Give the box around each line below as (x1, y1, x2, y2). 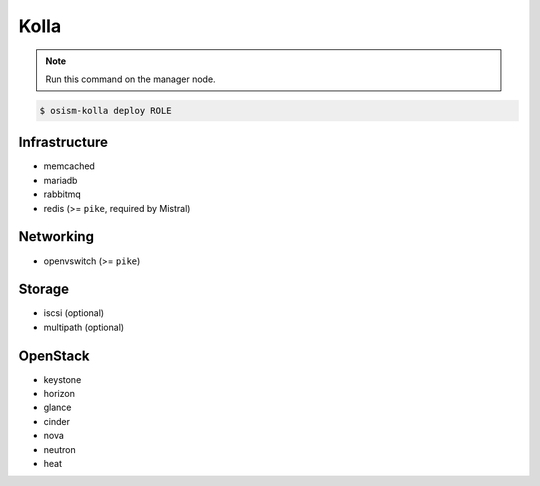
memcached (43, 160, 95, 172)
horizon (43, 388, 75, 400)
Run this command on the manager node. (45, 73, 216, 85)
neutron (43, 443, 76, 455)
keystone (43, 373, 82, 385)
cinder (43, 415, 70, 427)
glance (43, 401, 72, 414)
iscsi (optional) (43, 307, 105, 319)
